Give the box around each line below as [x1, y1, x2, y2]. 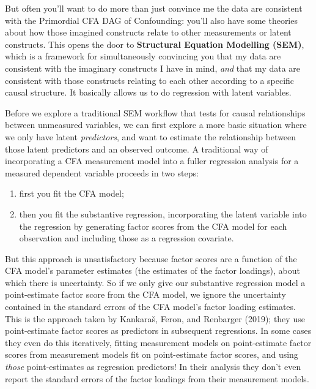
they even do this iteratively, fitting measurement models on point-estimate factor [5, 336, 312, 349]
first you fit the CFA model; [19, 187, 124, 200]
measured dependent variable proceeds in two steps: [5, 166, 199, 179]
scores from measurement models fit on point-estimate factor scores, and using [5, 348, 298, 361]
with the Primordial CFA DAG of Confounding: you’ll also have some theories [5, 13, 298, 26]
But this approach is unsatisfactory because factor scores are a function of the [5, 252, 297, 265]
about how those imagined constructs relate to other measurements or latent [5, 26, 292, 39]
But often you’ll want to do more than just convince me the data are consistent [5, 2, 303, 14]
